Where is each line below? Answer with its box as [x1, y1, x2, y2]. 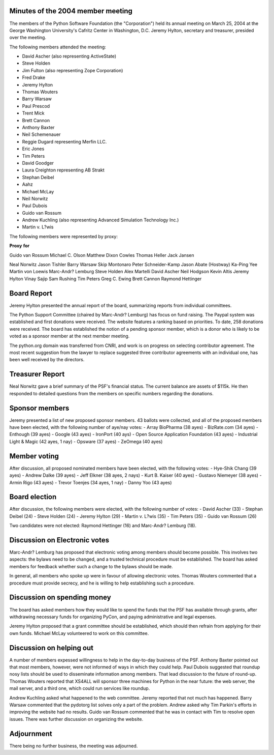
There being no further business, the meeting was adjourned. [9, 743, 138, 749]
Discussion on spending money [9, 593, 111, 602]
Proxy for [9, 243, 30, 249]
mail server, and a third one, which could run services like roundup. [9, 685, 150, 691]
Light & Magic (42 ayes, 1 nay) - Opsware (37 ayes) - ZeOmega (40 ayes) [9, 438, 163, 445]
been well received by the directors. [9, 357, 85, 363]
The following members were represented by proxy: [9, 233, 118, 239]
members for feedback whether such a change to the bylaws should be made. [9, 563, 173, 569]
